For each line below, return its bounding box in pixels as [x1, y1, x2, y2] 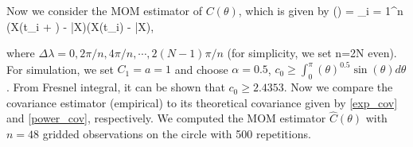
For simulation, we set [6, 60, 114, 77]
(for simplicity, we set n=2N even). [227, 44, 397, 61]
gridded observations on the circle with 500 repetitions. [42, 126, 311, 142]
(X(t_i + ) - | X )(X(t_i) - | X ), [6, 17, 154, 34]
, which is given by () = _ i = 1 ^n [238, 2, 403, 18]
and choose [174, 60, 228, 77]
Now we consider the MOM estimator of [6, 2, 202, 18]
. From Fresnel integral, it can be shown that [6, 79, 225, 95]
